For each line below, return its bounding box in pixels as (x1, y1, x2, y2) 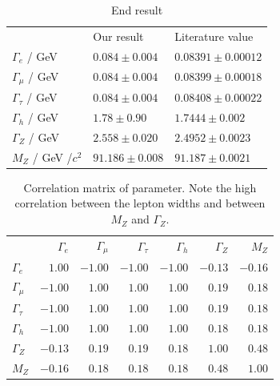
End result (111, 2, 163, 18)
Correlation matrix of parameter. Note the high (23, 179, 257, 195)
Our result (93, 27, 144, 44)
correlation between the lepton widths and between (14, 195, 266, 211)
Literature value (174, 27, 254, 44)
